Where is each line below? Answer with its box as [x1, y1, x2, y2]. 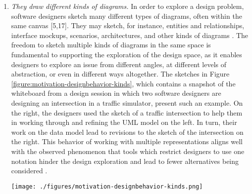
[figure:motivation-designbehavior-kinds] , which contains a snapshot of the [11, 78, 236, 88]
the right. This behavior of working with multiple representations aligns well [11, 136, 243, 147]
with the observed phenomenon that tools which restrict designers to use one [11, 146, 245, 156]
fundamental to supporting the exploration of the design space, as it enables [11, 49, 242, 59]
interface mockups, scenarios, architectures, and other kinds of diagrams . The [11, 30, 249, 40]
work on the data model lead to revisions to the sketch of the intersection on [11, 126, 244, 137]
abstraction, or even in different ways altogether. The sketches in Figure [11, 69, 230, 79]
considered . [11, 165, 48, 176]
